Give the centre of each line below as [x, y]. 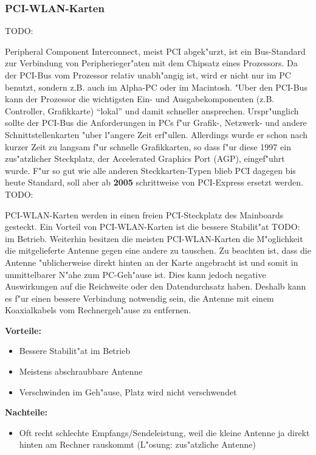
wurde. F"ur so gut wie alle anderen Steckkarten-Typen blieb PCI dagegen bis [150, 170]
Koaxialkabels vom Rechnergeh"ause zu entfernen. [98, 310]
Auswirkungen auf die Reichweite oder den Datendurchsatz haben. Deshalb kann [156, 286]
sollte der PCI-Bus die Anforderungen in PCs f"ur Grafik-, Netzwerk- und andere [156, 123]
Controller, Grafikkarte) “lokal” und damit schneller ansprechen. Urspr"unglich [152, 110]
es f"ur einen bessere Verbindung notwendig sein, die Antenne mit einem [139, 298]
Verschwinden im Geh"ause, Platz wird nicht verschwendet [128, 391]
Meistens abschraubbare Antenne [81, 371]
